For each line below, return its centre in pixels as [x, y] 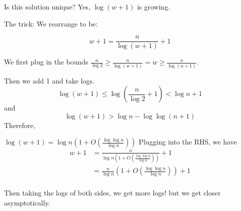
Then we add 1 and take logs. [49, 80]
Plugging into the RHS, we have [188, 142]
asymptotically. [27, 202]
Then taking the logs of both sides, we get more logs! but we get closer [112, 193]
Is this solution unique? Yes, [47, 6]
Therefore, [20, 125]
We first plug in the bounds [46, 62]
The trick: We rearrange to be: [51, 23]
